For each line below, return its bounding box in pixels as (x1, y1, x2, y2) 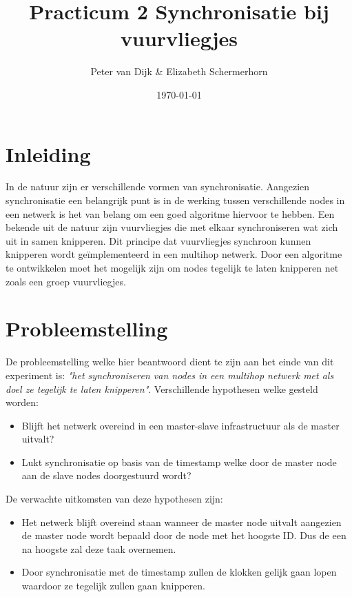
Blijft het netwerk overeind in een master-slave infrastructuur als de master (21, 418, 340, 432)
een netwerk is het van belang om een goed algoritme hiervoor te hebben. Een (6, 206, 335, 221)
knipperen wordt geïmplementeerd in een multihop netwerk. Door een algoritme (6, 247, 342, 261)
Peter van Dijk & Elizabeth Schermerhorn (90, 64, 268, 79)
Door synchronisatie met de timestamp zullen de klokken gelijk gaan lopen (21, 565, 337, 579)
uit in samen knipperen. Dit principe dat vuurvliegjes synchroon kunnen (6, 233, 311, 247)
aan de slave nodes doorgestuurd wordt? (21, 468, 191, 483)
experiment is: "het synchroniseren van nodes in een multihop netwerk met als (6, 367, 334, 382)
